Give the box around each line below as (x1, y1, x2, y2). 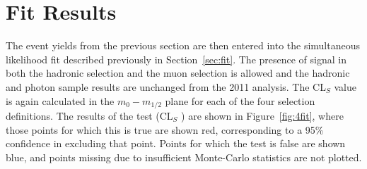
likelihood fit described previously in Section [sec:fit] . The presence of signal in (6, 51, 346, 66)
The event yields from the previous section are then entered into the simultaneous (6, 38, 361, 53)
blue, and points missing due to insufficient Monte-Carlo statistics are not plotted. (6, 149, 362, 164)
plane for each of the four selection (165, 93, 315, 108)
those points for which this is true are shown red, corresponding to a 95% (6, 122, 324, 137)
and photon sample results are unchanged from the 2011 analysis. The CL (6, 79, 326, 94)
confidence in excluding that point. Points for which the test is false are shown (6, 136, 346, 151)
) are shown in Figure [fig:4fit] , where (181, 108, 344, 123)
